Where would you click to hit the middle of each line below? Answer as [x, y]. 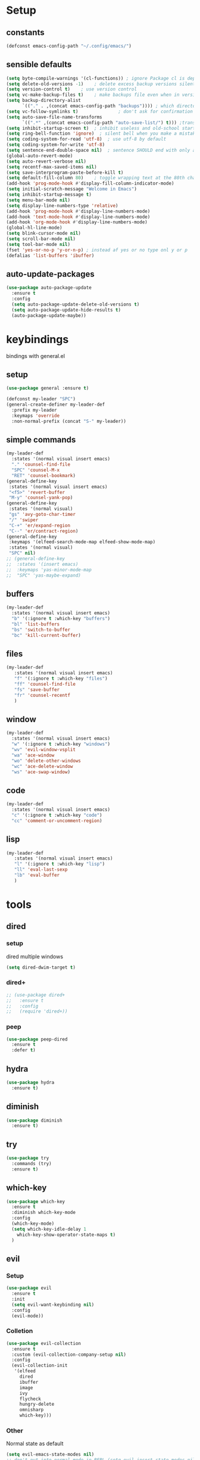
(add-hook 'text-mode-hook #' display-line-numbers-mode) [78, 217]
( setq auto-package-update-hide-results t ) [66, 310]
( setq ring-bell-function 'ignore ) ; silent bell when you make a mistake [102, 134]
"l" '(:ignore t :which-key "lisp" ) [60, 864]
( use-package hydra [30, 1083]
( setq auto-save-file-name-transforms [54, 117]
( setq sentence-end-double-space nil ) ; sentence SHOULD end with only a [101, 150]
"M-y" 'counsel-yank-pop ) [41, 498]
